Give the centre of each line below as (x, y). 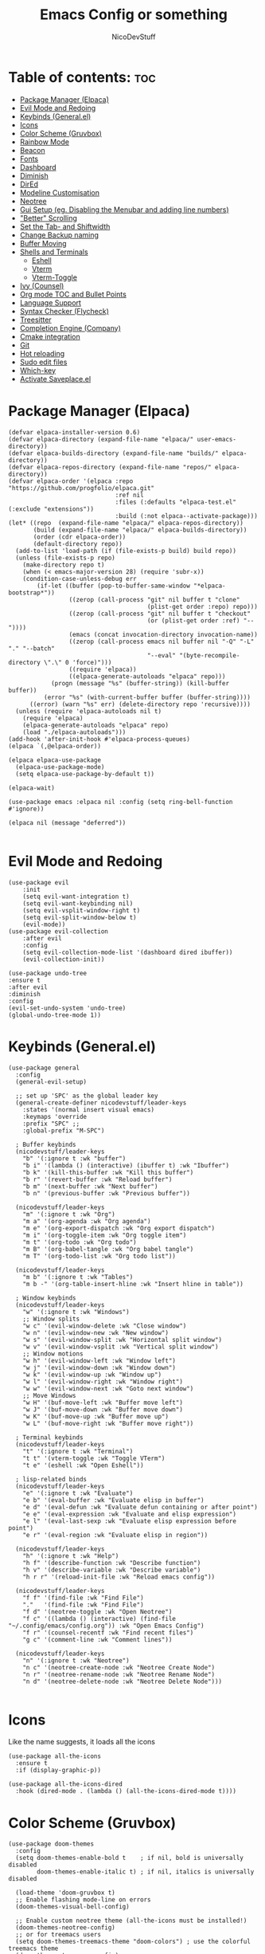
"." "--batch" (32, 648)
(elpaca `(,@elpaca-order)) (55, 746)
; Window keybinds (46, 1298)
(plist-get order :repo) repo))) (203, 606)
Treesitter (35, 320)
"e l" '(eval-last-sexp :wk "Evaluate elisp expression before (130, 1521)
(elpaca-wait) (32, 788)
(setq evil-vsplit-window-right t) (82, 910)
